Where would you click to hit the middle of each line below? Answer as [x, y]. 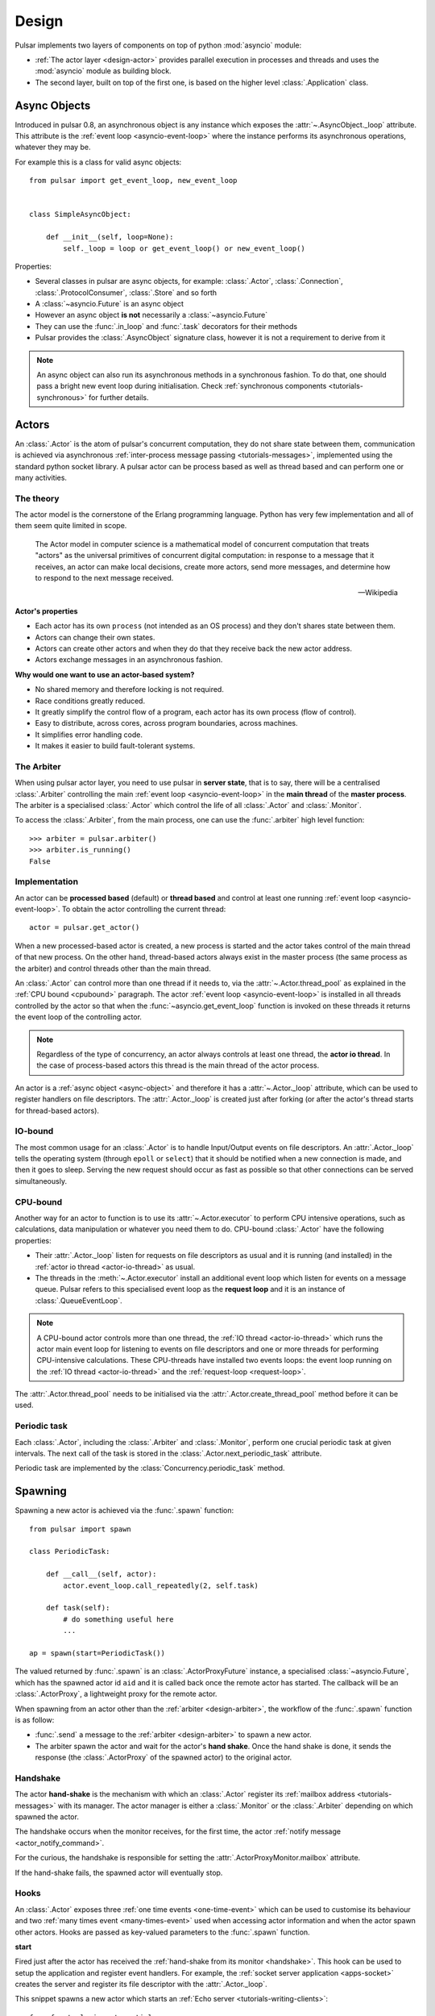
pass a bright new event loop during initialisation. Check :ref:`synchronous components [182, 386]
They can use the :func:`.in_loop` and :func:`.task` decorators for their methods [166, 326]
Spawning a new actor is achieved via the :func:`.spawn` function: [124, 1510]
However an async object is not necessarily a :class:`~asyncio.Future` [151, 315]
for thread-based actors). [57, 1110]
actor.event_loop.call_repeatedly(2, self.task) [161, 1585]
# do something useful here [118, 1619]
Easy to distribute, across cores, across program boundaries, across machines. [166, 723]
